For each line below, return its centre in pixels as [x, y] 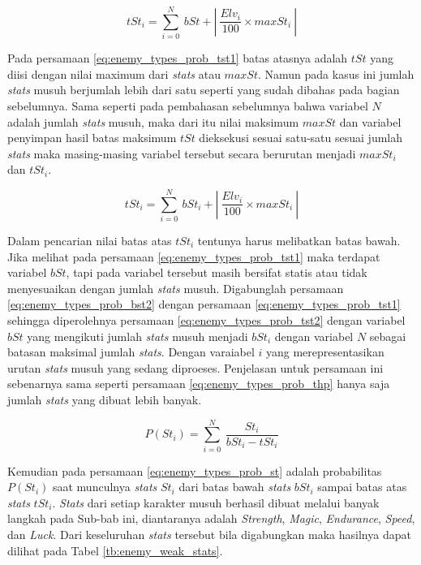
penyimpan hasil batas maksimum [92, 138]
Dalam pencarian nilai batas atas [90, 240]
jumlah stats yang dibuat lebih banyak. [105, 399]
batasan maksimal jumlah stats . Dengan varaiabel [131, 352]
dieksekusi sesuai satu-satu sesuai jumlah [301, 138]
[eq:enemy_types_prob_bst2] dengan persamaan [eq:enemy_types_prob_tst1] [204, 304]
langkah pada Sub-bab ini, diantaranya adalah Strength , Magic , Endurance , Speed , [211, 518]
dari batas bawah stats [235, 487]
